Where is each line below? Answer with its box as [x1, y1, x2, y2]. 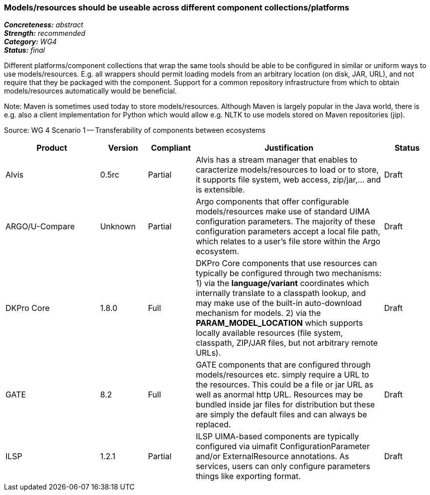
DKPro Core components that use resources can [195, 258, 377, 269]
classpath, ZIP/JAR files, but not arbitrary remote [195, 338, 378, 348]
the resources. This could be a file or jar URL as [195, 380, 374, 390]
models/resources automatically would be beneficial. [4, 87, 177, 96]
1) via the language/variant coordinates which [195, 278, 369, 289]
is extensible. [195, 185, 245, 195]
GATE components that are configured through [195, 360, 371, 370]
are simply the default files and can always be [195, 409, 367, 420]
